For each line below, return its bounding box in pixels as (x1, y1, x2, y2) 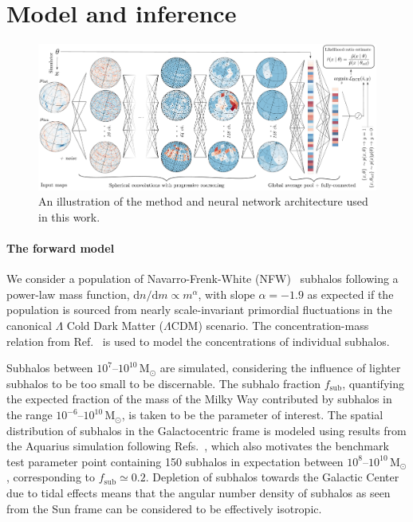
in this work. (38, 208, 100, 225)
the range (6, 406, 53, 423)
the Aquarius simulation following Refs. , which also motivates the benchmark (6, 438, 389, 454)
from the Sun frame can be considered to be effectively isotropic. (6, 500, 322, 516)
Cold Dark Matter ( (66, 317, 164, 334)
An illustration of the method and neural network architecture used (38, 193, 368, 210)
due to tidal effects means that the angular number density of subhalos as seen (6, 485, 391, 501)
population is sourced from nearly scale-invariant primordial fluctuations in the (6, 301, 392, 318)
